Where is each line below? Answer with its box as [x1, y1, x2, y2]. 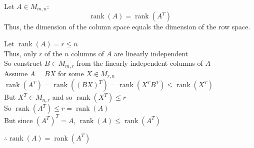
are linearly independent [113, 48, 188, 58]
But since [4, 115, 33, 125]
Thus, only [4, 48, 37, 58]
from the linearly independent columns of [76, 58, 203, 68]
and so [52, 92, 72, 102]
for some [57, 68, 84, 78]
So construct [4, 58, 42, 68]
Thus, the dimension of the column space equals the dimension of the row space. [4, 21, 250, 32]
